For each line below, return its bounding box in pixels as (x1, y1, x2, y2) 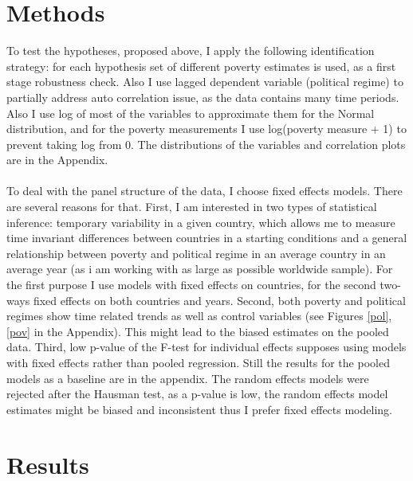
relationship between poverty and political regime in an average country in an (6, 244, 386, 261)
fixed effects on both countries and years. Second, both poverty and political (33, 291, 406, 308)
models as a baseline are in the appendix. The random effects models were (6, 370, 369, 386)
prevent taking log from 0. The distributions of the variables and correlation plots (6, 135, 406, 152)
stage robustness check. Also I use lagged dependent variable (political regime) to (6, 73, 403, 90)
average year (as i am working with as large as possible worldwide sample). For (6, 260, 393, 277)
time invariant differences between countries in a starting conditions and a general (6, 229, 407, 246)
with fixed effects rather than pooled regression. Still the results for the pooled (6, 354, 390, 370)
